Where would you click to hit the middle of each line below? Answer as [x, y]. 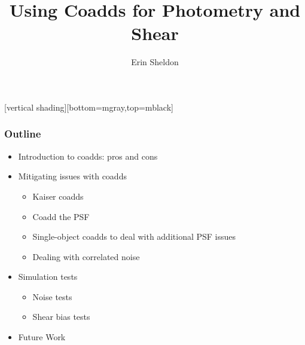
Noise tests [52, 296]
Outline [23, 134]
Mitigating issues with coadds [72, 176]
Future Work [42, 337]
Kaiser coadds [58, 196]
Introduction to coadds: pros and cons [88, 156]
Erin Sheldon [155, 62]
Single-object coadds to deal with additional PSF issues [134, 236]
